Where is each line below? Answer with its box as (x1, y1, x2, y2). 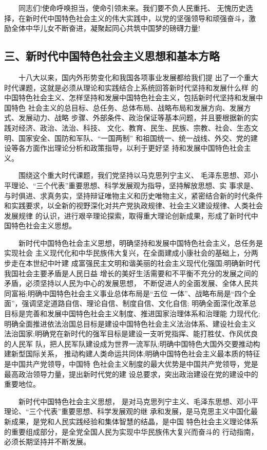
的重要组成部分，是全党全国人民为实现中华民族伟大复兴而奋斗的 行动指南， (4, 426, 258, 437)
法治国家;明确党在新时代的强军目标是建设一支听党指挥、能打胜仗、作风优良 (4, 328, 258, 339)
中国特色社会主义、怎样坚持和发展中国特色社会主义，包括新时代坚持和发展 (4, 92, 256, 103)
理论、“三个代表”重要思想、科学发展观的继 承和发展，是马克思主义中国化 (4, 406, 251, 417)
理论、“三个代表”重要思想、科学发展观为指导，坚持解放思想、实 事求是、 (11, 179, 258, 190)
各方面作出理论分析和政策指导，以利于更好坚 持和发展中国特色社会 (18, 142, 244, 153)
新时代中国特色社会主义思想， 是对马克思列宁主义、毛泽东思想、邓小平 (18, 395, 258, 406)
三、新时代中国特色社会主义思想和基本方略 (4, 48, 220, 64)
